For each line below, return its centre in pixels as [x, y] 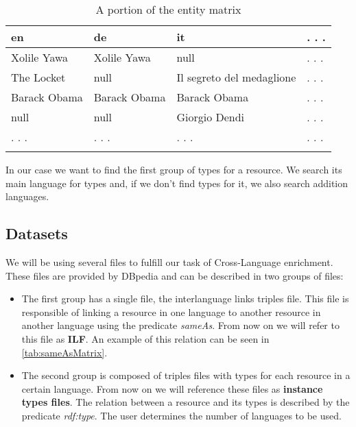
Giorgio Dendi [211, 117]
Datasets [37, 233]
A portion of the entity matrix [168, 9]
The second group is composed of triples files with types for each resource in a [186, 375]
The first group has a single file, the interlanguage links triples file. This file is [185, 298]
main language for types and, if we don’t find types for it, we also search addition [177, 183]
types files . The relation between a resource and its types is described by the [186, 402]
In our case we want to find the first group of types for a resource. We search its [174, 169]
